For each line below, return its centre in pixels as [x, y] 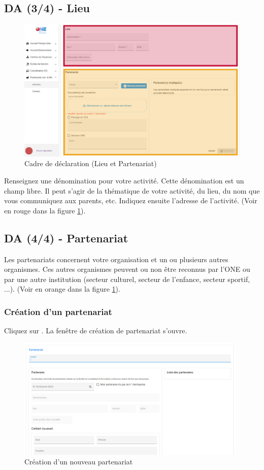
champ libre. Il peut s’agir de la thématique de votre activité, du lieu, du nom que [132, 190]
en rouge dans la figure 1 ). [45, 210]
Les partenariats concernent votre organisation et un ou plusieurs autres [116, 259]
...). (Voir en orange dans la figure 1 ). [62, 289]
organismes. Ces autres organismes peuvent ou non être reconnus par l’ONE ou [127, 269]
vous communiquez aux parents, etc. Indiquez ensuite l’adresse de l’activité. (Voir [131, 200]
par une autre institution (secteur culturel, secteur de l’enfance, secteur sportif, [127, 279]
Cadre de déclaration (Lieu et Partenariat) [91, 163]
